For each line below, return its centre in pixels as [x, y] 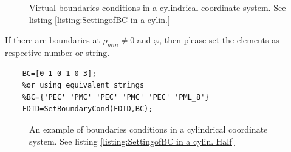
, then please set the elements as [219, 40]
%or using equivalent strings [83, 85]
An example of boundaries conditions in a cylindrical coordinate [149, 129]
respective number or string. [57, 52]
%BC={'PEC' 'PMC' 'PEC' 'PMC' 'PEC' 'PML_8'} [116, 97]
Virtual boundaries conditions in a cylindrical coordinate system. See [158, 7]
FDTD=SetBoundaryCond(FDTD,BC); [87, 109]
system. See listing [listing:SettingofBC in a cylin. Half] [132, 141]
